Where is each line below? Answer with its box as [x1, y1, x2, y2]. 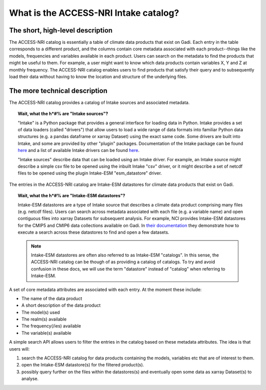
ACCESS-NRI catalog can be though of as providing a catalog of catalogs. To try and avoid [31, 259, 215, 265]
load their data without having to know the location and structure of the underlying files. [9, 74, 187, 80]
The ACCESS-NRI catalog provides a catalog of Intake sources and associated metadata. [9, 99, 190, 106]
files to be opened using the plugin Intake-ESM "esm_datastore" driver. [18, 170, 162, 176]
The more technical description [9, 86, 108, 95]
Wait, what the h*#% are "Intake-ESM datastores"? [18, 193, 126, 199]
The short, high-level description [9, 26, 113, 35]
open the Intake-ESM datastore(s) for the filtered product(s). [21, 362, 144, 368]
